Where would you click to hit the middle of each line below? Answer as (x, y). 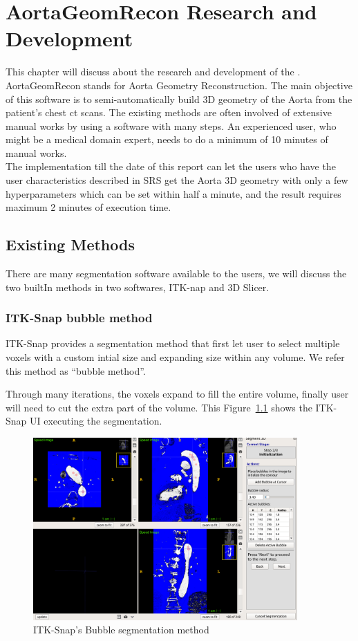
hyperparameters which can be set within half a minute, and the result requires (173, 193)
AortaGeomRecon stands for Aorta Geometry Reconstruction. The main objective (179, 85)
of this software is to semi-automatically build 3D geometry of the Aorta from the (179, 99)
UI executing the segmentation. (96, 421)
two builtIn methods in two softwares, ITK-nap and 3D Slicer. (138, 287)
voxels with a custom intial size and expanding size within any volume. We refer (175, 357)
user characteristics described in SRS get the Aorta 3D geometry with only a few (177, 180)
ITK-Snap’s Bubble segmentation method (121, 630)
